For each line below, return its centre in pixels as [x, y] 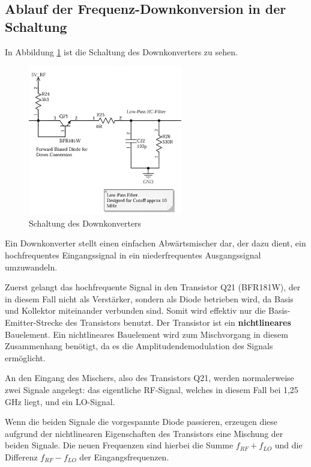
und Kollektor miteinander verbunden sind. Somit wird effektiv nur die [135, 310]
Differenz [21, 456]
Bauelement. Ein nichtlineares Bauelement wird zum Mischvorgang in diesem [146, 334]
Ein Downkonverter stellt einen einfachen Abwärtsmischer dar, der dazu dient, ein [155, 243]
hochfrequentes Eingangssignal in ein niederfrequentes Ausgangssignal [133, 255]
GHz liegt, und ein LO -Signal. [60, 401]
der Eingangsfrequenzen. [124, 456]
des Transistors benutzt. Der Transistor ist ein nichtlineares [178, 322]
